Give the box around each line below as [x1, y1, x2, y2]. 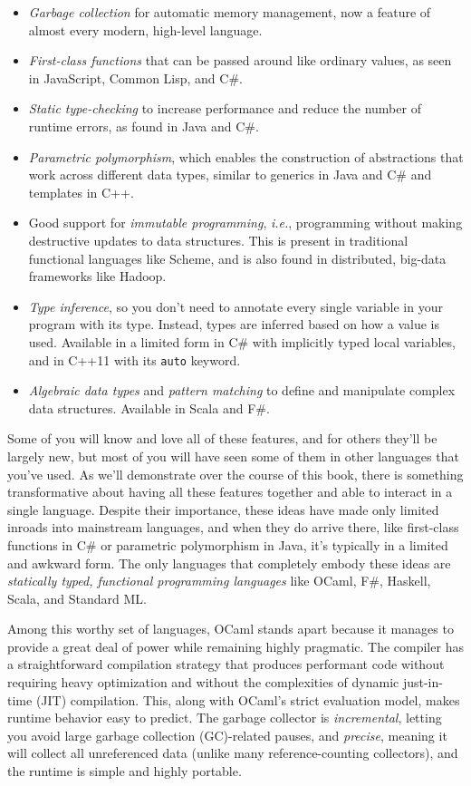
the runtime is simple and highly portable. [7, 762, 242, 781]
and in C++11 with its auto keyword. [28, 350, 241, 369]
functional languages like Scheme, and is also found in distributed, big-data [28, 248, 447, 267]
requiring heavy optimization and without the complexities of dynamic [7, 673, 399, 692]
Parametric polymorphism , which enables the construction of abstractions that [28, 147, 464, 166]
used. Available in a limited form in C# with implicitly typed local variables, [28, 332, 456, 351]
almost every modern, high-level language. [28, 20, 263, 39]
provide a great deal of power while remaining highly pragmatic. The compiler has [7, 636, 464, 655]
